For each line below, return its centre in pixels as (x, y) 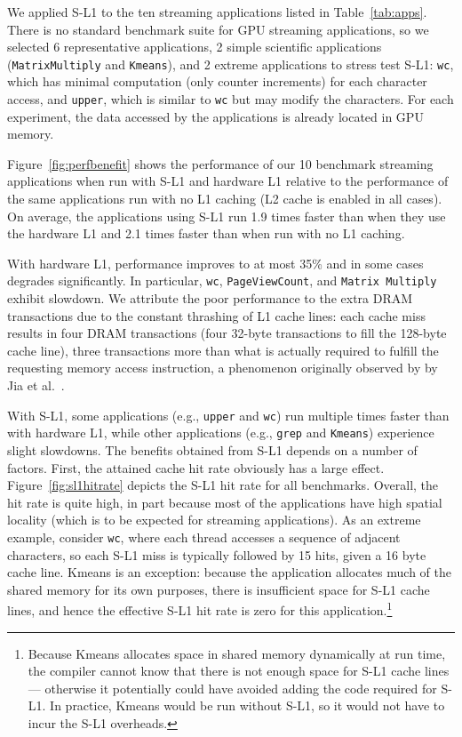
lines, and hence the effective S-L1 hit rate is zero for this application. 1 (200, 609)
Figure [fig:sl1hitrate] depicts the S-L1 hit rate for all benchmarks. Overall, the (223, 485)
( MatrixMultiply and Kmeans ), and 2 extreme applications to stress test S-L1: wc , (231, 64)
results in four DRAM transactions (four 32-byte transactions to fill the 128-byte (227, 333)
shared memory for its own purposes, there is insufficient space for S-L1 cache (219, 589)
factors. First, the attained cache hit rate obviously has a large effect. (196, 467)
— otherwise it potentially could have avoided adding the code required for (232, 688)
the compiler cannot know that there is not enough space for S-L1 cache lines (239, 671)
